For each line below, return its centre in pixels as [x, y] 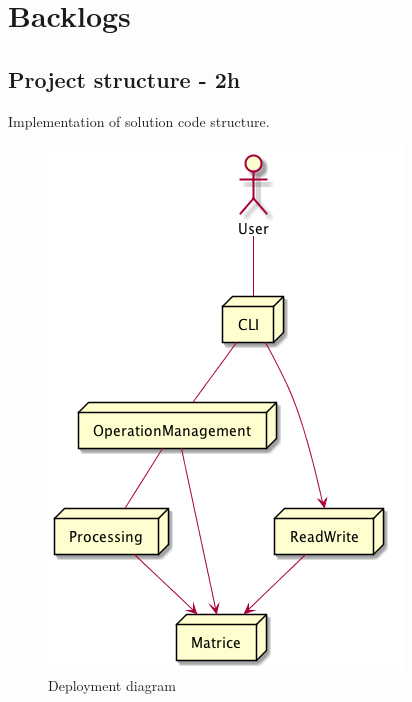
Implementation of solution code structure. [139, 120]
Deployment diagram [112, 684]
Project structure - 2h [124, 78]
